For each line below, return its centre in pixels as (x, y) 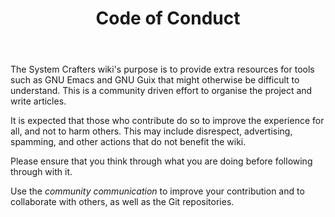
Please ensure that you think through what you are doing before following (161, 161)
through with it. (41, 172)
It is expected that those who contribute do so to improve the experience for (167, 121)
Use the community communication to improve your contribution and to (157, 191)
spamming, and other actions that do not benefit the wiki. (128, 142)
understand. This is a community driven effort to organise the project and (161, 91)
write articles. (38, 101)
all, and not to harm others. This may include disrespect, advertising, (151, 131)
